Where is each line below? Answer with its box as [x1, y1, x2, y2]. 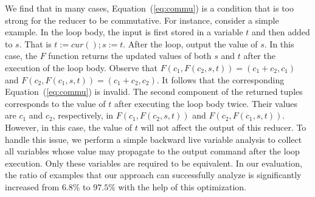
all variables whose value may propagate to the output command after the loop [5, 145, 300, 157]
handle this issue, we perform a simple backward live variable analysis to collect [5, 133, 302, 145]
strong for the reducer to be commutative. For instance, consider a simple [5, 13, 279, 26]
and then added [252, 26, 310, 38]
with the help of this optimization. [118, 180, 246, 193]
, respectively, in [52, 109, 114, 122]
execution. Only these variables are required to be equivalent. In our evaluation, [5, 156, 302, 169]
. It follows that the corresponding [156, 73, 285, 86]
